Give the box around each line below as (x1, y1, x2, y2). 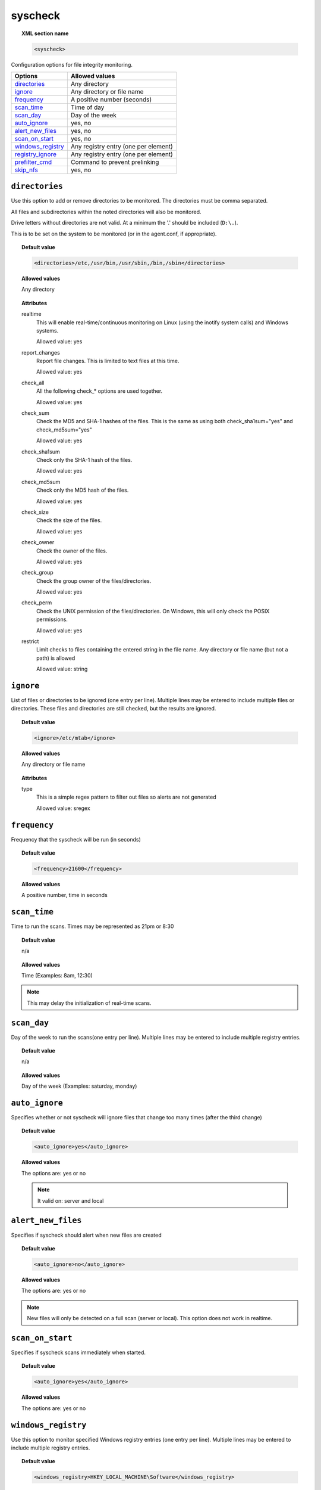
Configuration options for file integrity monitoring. (11, 61, 133, 68)
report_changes (21, 349, 61, 356)
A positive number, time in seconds (21, 892, 108, 899)
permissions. (36, 616, 68, 623)
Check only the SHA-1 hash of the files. (36, 456, 133, 463)
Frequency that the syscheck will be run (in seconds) (11, 836, 141, 843)
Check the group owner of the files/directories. (36, 577, 152, 584)
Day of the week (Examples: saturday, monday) (21, 1082, 137, 1090)
